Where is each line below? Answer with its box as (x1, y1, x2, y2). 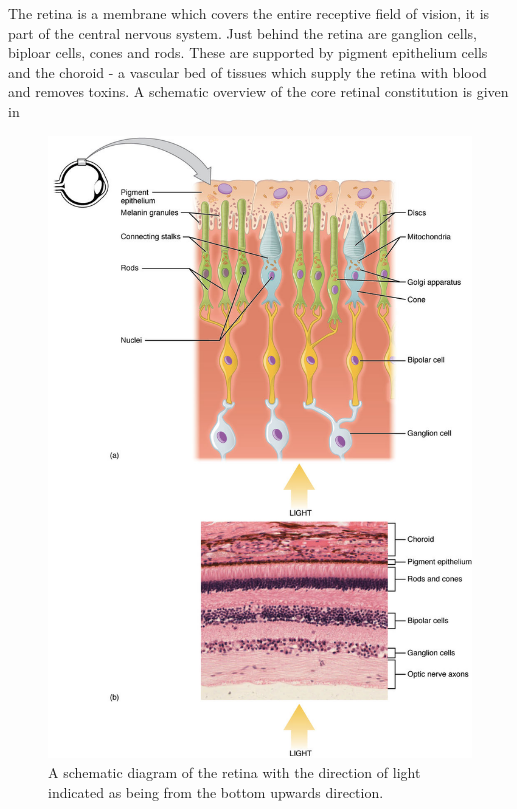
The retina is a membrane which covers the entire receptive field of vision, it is (8, 3, 490, 23)
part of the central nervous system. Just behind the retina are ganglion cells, (8, 22, 478, 43)
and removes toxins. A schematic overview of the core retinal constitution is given (8, 81, 509, 102)
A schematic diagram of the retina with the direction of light (48, 762, 421, 783)
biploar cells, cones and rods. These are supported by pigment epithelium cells (8, 42, 488, 63)
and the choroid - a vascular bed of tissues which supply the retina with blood (8, 61, 487, 82)
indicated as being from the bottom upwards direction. (48, 781, 384, 802)
